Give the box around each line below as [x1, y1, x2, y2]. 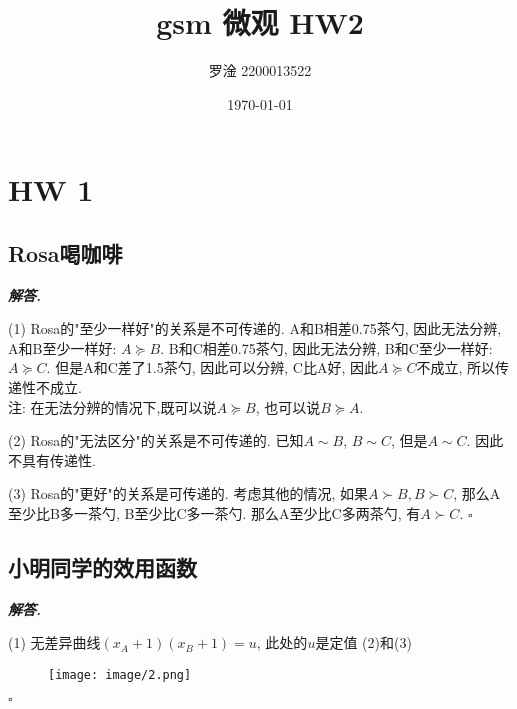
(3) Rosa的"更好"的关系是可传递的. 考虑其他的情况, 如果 [8, 483, 368, 504]
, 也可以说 [255, 396, 321, 417]
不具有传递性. [8, 449, 96, 470]
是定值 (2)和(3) [315, 632, 412, 653]
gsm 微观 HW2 [156, 2, 364, 43]
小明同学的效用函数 [8, 552, 197, 583]
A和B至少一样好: [8, 337, 117, 358]
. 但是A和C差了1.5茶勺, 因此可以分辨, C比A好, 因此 [46, 357, 378, 378]
